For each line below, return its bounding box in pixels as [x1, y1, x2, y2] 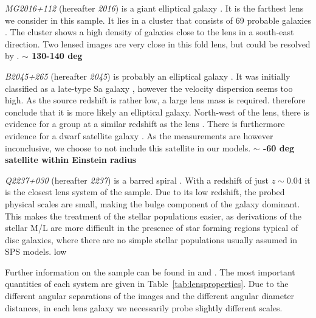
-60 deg [263, 141, 295, 154]
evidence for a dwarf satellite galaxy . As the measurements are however [5, 129, 273, 142]
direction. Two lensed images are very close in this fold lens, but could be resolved [5, 37, 311, 50]
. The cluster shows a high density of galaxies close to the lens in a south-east [5, 26, 294, 38]
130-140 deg [32, 49, 83, 62]
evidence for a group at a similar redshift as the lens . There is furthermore [5, 117, 285, 130]
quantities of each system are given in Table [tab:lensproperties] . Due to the [5, 277, 289, 290]
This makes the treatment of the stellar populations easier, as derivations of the [5, 209, 301, 222]
